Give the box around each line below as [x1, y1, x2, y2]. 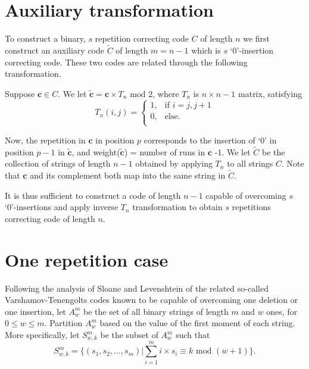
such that [176, 329, 210, 340]
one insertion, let [5, 305, 66, 317]
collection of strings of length [5, 157, 111, 170]
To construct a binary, [5, 32, 86, 45]
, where [152, 87, 179, 99]
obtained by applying [135, 157, 213, 170]
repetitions [232, 201, 271, 213]
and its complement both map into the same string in [30, 169, 226, 182]
